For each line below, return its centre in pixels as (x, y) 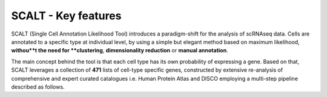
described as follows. (38, 87)
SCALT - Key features (66, 16)
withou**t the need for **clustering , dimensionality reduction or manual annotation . (120, 51)
